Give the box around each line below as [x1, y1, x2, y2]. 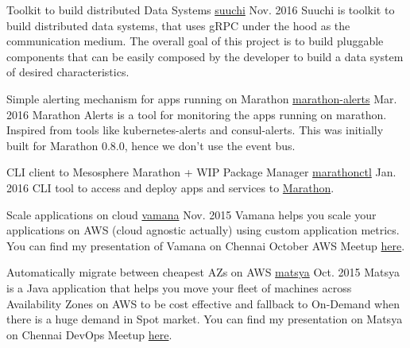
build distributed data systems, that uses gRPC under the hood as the [6, 17, 350, 33]
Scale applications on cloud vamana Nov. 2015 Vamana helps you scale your [6, 206, 377, 222]
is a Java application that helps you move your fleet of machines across [6, 279, 352, 296]
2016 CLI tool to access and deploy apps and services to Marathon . [6, 179, 335, 195]
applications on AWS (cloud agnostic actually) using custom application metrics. [6, 222, 400, 238]
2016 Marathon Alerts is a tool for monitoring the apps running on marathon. [6, 106, 387, 122]
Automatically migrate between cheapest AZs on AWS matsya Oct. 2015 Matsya [6, 264, 400, 280]
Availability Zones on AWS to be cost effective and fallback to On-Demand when [6, 295, 400, 311]
